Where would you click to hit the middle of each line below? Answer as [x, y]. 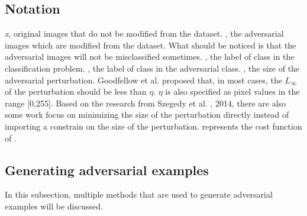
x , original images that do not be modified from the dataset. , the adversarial [144, 33]
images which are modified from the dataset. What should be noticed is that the [151, 45]
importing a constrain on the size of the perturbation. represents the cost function [153, 126]
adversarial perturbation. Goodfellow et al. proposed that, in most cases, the [143, 80]
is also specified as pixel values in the [232, 91]
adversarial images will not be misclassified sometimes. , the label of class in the [150, 57]
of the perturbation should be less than [76, 91]
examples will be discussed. [54, 206]
